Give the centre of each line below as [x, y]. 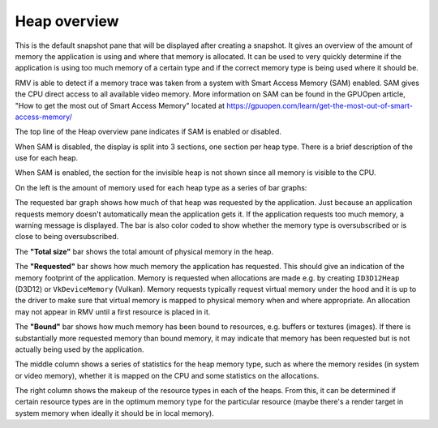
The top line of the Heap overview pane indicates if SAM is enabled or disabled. [148, 132]
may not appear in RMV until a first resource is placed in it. [113, 311]
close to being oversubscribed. [67, 237]
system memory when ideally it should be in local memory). [114, 413]
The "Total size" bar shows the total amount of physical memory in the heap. [144, 251]
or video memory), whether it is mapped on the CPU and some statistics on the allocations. [167, 375]
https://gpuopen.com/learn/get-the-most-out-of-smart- [319, 105]
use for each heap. [47, 158]
